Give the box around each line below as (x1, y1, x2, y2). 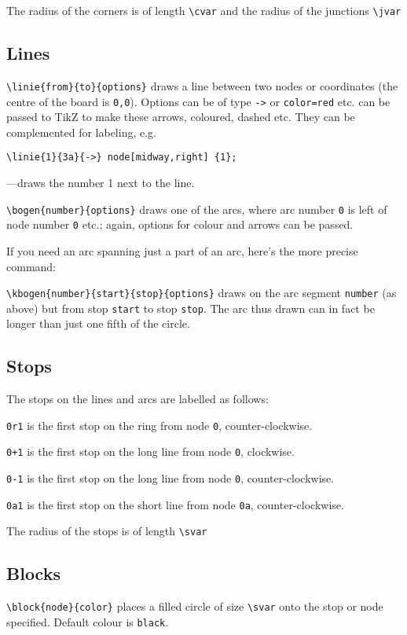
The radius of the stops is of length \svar (6, 523, 207, 539)
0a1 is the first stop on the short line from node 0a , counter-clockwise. (6, 496, 344, 512)
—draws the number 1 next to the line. (6, 174, 195, 191)
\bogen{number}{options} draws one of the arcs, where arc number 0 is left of (6, 200, 387, 217)
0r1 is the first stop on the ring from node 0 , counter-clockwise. (6, 417, 313, 433)
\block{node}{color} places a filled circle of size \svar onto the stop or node (6, 598, 383, 615)
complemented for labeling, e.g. (6, 123, 156, 140)
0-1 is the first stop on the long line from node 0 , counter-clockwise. (6, 470, 335, 486)
